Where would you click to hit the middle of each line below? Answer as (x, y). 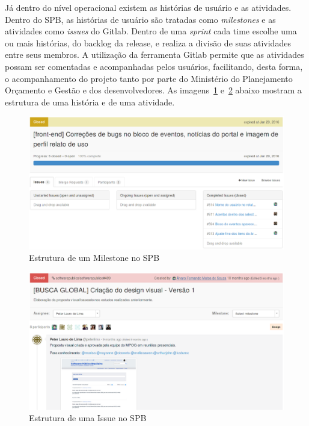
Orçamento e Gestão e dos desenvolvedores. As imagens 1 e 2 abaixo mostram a (153, 90)
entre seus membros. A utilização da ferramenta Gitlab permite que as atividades (154, 55)
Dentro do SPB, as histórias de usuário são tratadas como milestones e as (140, 19)
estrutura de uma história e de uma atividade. (90, 102)
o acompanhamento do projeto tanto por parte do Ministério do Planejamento (149, 78)
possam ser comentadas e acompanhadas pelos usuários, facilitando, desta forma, (154, 66)
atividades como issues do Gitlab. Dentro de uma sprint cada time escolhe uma (151, 31)
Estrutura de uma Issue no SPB (88, 418)
